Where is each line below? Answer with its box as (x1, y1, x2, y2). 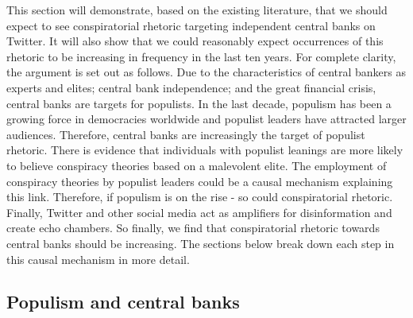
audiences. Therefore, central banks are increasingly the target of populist (6, 126, 365, 142)
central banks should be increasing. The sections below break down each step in (6, 235, 395, 251)
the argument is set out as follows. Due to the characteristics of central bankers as (6, 64, 406, 80)
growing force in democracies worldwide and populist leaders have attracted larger (6, 111, 407, 127)
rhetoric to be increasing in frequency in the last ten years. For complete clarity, (6, 48, 396, 64)
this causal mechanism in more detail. (6, 250, 190, 267)
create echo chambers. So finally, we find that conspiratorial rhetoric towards (6, 219, 380, 236)
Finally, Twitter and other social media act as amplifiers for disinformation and (6, 204, 392, 220)
